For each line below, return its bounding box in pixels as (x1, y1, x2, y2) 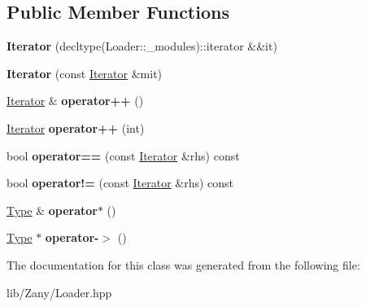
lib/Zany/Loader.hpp (7, 283, 112, 300)
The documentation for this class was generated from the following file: (7, 256, 360, 273)
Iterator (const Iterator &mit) (7, 64, 163, 81)
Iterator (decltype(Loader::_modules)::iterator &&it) (7, 37, 277, 55)
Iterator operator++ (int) (7, 119, 145, 136)
